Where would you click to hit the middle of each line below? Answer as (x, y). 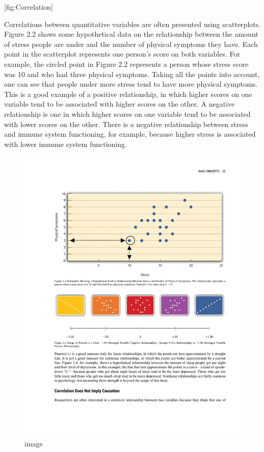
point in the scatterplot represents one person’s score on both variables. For (122, 54)
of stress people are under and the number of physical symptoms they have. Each (131, 44)
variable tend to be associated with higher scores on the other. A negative (120, 104)
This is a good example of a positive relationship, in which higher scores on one (128, 94)
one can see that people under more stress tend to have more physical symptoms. (131, 84)
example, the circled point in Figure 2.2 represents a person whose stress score (126, 64)
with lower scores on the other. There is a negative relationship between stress (126, 124)
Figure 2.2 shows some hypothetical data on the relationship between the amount (131, 34)
